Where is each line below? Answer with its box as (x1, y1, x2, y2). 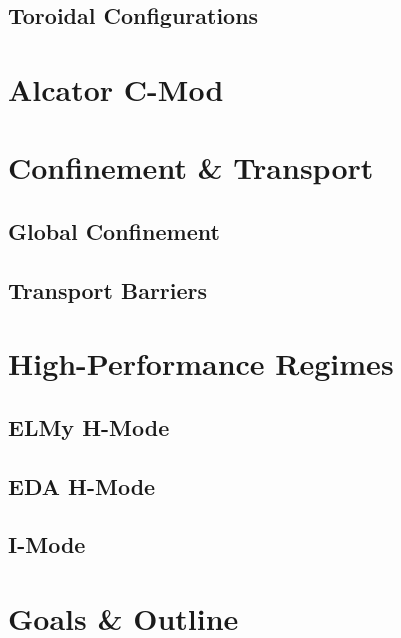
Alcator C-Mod (8, 68, 224, 109)
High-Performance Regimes (8, 343, 394, 384)
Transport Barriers (8, 274, 208, 305)
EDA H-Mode (8, 470, 156, 501)
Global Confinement (8, 215, 220, 246)
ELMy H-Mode (8, 411, 170, 442)
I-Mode (8, 529, 86, 560)
